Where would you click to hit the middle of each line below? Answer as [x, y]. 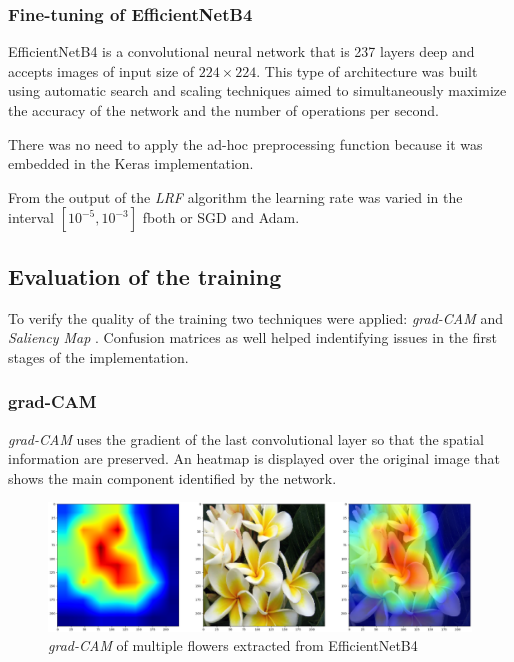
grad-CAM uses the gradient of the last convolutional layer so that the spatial [246, 438]
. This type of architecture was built [367, 70]
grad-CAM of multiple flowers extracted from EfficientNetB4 [233, 645]
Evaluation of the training [145, 275]
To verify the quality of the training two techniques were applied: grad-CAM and [256, 317]
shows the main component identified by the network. [172, 477]
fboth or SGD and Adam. [221, 217]
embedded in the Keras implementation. [131, 163]
